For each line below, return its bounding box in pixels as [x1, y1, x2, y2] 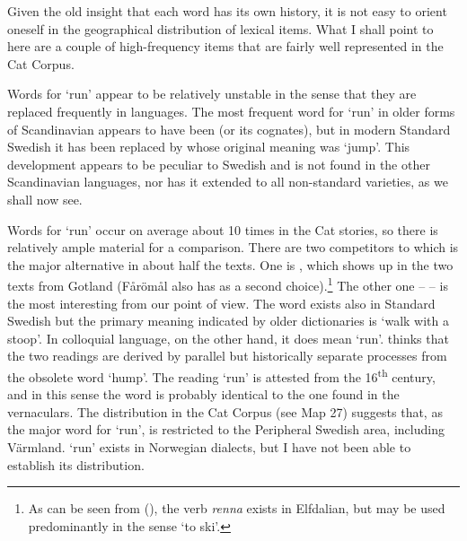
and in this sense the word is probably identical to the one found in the [7, 385, 400, 404]
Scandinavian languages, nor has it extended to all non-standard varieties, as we [7, 172, 448, 191]
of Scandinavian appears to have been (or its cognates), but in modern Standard [7, 119, 451, 138]
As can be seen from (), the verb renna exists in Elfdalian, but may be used [28, 499, 445, 518]
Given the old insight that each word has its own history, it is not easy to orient [7, 2, 447, 20]
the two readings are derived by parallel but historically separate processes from [7, 346, 447, 365]
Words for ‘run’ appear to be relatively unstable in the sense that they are [7, 84, 417, 103]
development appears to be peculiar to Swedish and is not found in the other [7, 154, 430, 173]
